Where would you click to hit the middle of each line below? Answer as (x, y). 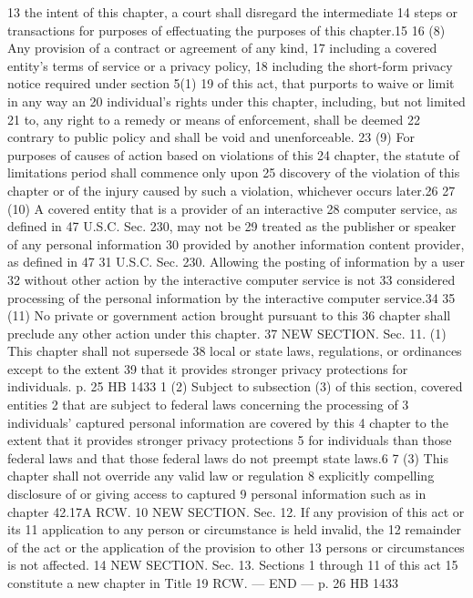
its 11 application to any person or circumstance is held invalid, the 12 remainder (234, 529)
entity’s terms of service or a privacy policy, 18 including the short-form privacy (230, 65)
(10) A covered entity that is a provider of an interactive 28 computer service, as (232, 208)
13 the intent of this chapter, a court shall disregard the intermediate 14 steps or (233, 12)
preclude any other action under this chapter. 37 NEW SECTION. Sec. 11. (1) (227, 333)
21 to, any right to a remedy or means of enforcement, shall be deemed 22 (214, 119)
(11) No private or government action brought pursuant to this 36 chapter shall (229, 315)
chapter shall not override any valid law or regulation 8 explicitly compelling (221, 476)
